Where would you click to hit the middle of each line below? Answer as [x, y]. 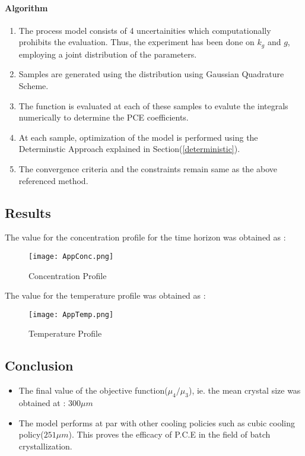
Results [28, 212]
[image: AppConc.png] [71, 256]
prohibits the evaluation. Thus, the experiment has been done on [136, 42]
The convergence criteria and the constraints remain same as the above [148, 169]
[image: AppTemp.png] [71, 314]
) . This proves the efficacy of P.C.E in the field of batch [169, 434]
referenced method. [53, 180]
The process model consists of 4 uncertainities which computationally [145, 30]
